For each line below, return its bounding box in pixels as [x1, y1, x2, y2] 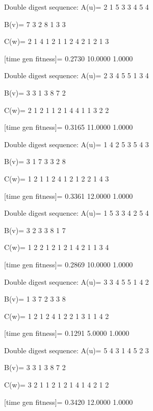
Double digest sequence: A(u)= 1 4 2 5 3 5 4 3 [4, 139, 149, 149]
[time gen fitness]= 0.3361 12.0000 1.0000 [4, 190, 133, 201]
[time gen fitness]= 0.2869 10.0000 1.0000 [4, 259, 133, 269]
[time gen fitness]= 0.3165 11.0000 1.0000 [4, 122, 133, 132]
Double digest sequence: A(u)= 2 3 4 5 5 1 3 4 [4, 70, 149, 81]
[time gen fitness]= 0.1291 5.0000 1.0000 [4, 328, 130, 338]
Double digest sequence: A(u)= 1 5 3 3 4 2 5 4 [4, 208, 149, 218]
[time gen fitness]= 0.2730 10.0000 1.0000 [4, 53, 133, 63]
